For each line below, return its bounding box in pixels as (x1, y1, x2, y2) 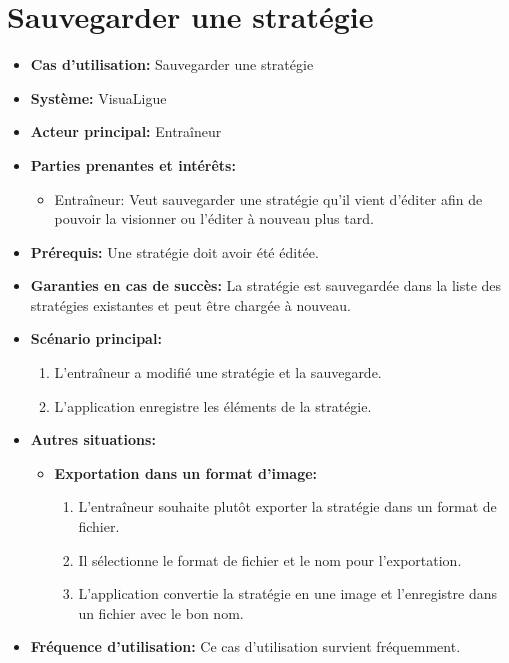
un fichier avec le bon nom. (78, 602, 244, 623)
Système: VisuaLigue (30, 87, 167, 108)
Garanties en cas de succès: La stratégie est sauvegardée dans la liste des (30, 275, 502, 296)
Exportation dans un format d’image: (54, 462, 318, 483)
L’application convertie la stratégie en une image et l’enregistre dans (78, 583, 498, 604)
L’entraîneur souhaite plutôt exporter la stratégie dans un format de (78, 496, 497, 517)
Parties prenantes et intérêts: (30, 154, 236, 175)
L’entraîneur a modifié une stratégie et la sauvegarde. (54, 362, 382, 383)
